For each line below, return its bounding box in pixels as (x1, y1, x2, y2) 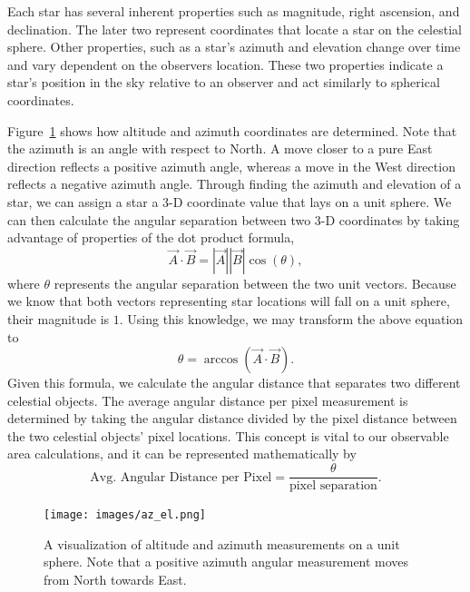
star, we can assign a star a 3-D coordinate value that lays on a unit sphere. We (7, 192, 452, 211)
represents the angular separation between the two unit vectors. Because (54, 273, 456, 292)
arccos (203, 353, 239, 367)
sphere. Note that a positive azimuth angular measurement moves (44, 552, 409, 571)
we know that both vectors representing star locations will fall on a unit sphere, (7, 291, 450, 311)
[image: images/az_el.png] (44, 508, 206, 522)
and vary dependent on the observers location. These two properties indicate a (7, 54, 444, 74)
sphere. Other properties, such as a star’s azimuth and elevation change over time (7, 37, 461, 56)
